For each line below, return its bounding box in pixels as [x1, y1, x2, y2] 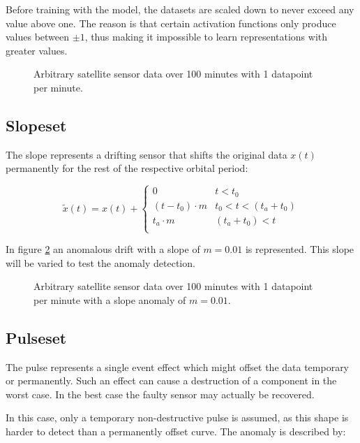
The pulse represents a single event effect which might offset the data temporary [6, 359, 350, 374]
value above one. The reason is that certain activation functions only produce [6, 15, 336, 30]
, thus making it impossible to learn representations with [84, 29, 328, 44]
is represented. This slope [245, 242, 354, 256]
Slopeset [6, 114, 67, 136]
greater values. [6, 43, 68, 57]
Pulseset [6, 326, 67, 348]
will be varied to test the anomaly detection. [6, 255, 195, 270]
